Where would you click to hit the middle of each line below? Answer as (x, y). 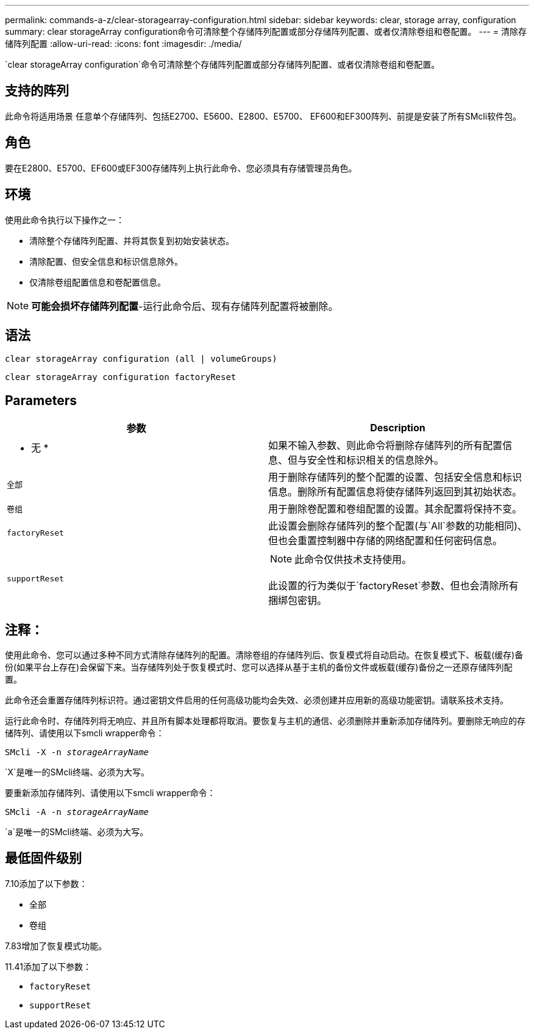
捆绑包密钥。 (298, 601)
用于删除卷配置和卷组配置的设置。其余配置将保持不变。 (395, 509)
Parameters (41, 400)
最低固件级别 (43, 858)
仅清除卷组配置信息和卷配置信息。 (98, 282)
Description (398, 428)
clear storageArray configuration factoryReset (121, 377)
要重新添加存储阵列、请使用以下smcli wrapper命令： (110, 793)
